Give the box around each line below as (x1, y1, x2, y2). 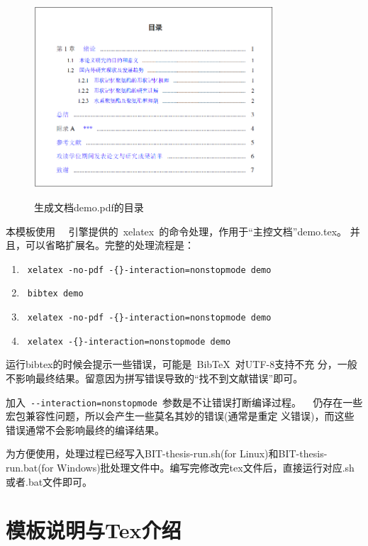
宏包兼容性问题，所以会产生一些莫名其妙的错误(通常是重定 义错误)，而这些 (6, 408, 355, 423)
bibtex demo (27, 289, 84, 299)
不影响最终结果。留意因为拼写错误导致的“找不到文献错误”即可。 (6, 371, 303, 386)
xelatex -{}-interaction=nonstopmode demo (27, 336, 231, 347)
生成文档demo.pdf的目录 (34, 200, 144, 215)
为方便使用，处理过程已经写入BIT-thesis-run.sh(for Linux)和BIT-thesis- (6, 446, 328, 461)
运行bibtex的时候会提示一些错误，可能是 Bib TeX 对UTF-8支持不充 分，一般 (6, 357, 357, 372)
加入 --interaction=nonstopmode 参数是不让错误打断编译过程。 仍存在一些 (6, 394, 363, 409)
